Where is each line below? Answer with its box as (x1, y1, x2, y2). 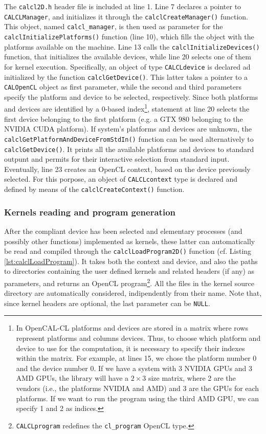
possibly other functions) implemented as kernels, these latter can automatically (4, 235, 255, 246)
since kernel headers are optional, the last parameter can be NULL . (4, 297, 210, 308)
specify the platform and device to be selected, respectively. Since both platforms (4, 91, 258, 102)
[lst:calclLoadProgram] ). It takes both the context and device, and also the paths (4, 255, 258, 266)
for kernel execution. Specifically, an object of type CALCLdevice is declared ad (4, 61, 251, 72)
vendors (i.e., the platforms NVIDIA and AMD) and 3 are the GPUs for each (16, 383, 259, 393)
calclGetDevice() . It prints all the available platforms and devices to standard (4, 143, 254, 154)
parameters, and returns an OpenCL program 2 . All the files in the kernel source (4, 276, 254, 288)
